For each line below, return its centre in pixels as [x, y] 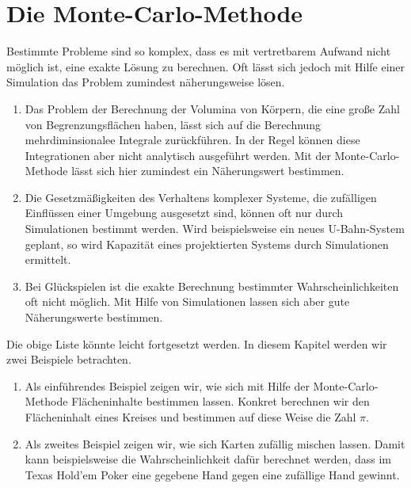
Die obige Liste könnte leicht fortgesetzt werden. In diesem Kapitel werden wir [197, 343]
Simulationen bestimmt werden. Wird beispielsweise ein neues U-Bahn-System [215, 229]
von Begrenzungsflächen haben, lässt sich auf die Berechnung [173, 124]
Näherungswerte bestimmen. [94, 317]
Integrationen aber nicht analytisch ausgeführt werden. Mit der [178, 155]
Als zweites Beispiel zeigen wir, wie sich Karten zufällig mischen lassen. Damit [215, 443]
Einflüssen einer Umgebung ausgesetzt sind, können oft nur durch [184, 213]
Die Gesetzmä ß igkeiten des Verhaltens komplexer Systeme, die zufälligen [201, 197]
